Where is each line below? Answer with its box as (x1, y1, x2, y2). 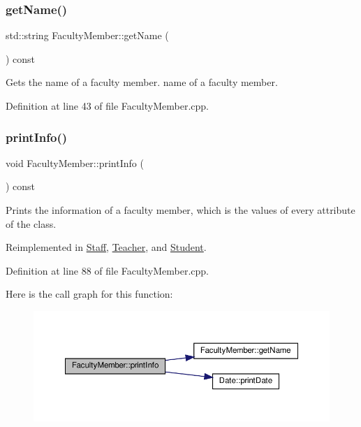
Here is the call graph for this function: (6, 287, 173, 301)
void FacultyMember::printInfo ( (6, 155, 144, 170)
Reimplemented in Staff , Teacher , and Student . (6, 240, 207, 254)
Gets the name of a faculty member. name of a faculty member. (6, 75, 278, 89)
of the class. (6, 216, 57, 231)
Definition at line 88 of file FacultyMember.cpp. (6, 263, 209, 277)
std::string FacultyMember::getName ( (6, 28, 169, 43)
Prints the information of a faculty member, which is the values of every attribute (6, 203, 355, 217)
